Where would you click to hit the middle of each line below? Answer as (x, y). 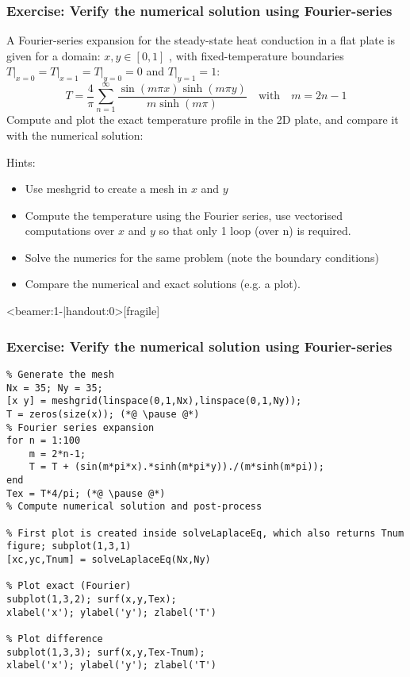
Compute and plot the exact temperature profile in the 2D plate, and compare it (203, 119)
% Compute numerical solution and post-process (134, 507)
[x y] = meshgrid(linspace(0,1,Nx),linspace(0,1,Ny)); (154, 401)
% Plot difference (55, 639)
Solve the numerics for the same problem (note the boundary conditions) (202, 257)
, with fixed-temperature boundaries (257, 55)
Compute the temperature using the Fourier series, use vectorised (184, 215)
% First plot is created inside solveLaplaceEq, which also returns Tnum (205, 533)
